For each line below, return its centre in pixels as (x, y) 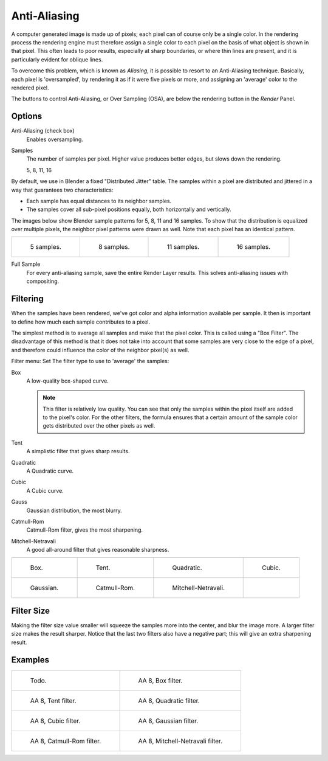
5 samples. (46, 247)
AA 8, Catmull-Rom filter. (66, 741)
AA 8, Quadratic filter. (169, 701)
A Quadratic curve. (50, 471)
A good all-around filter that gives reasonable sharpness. (98, 550)
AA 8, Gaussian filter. (168, 721)
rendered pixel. (30, 88)
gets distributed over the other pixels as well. (99, 426)
